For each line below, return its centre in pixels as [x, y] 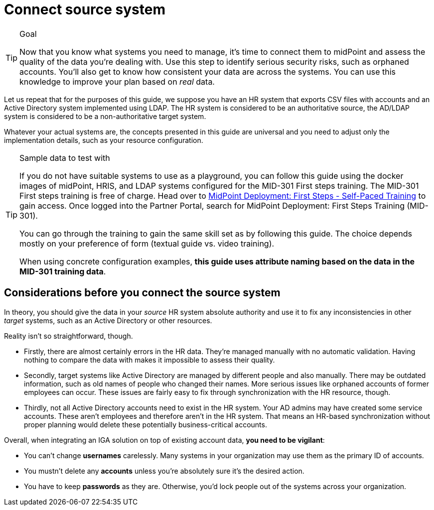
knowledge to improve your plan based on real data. [117, 81]
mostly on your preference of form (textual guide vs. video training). [147, 243]
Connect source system [85, 9]
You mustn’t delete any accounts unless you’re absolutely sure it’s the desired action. [164, 471]
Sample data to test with [65, 158]
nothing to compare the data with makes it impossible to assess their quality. [149, 360]
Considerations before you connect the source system [142, 293]
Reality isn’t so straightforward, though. [69, 336]
